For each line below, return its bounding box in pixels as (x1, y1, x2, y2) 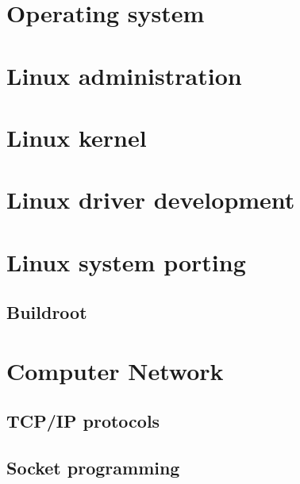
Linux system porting (6, 245, 246, 278)
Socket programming (6, 455, 180, 480)
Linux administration (6, 59, 242, 91)
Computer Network (6, 354, 224, 386)
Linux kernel (6, 121, 147, 153)
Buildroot (6, 300, 87, 325)
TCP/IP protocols (6, 409, 160, 433)
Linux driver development (6, 183, 295, 216)
